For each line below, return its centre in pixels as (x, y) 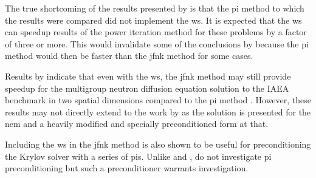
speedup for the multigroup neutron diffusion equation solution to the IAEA (147, 88)
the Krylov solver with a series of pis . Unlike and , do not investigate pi (138, 156)
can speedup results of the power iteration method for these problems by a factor (156, 32)
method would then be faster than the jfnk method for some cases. (129, 56)
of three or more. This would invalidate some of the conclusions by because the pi (157, 43)
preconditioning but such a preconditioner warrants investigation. (127, 168)
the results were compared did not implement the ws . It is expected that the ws (153, 20)
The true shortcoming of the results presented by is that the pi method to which (155, 8)
